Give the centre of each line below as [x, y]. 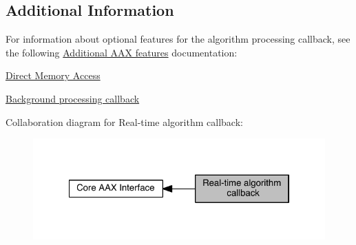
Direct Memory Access [53, 75]
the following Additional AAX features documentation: [122, 52]
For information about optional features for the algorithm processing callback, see [178, 39]
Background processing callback [73, 98]
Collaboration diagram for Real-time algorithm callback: [124, 121]
